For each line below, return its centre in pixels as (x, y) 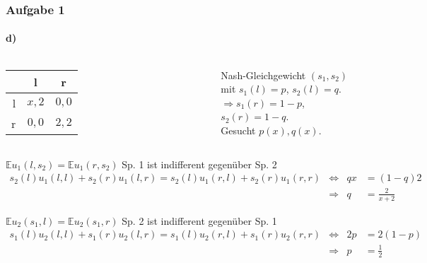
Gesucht (238, 130)
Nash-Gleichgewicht (263, 75)
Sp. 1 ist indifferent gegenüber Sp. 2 (199, 164)
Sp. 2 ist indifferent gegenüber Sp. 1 (199, 220)
